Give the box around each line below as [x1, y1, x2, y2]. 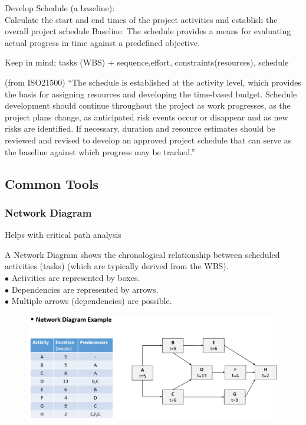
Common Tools [5, 174, 99, 192]
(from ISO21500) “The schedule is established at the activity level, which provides [5, 76, 301, 88]
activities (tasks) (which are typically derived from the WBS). [5, 260, 229, 272]
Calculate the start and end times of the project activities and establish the [5, 13, 278, 25]
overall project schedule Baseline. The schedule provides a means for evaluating [5, 25, 291, 37]
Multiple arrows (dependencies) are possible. [11, 295, 172, 307]
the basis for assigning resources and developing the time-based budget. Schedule [5, 87, 297, 100]
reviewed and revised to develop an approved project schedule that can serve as [5, 133, 292, 146]
